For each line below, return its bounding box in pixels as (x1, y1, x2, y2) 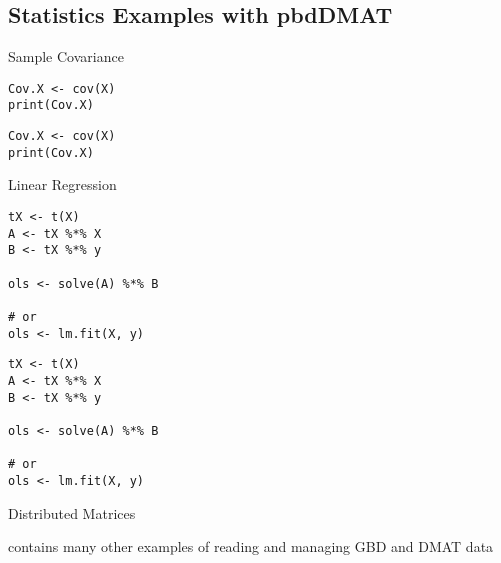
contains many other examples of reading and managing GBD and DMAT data (8, 536, 494, 557)
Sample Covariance (8, 46, 124, 67)
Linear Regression (8, 174, 117, 195)
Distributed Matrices (8, 502, 136, 523)
